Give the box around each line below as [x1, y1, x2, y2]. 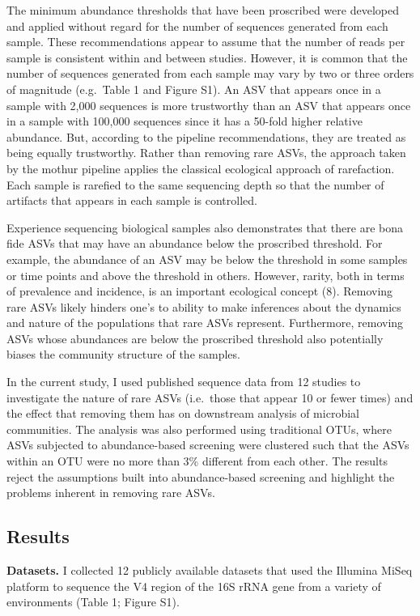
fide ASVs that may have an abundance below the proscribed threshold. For [6, 235, 383, 252]
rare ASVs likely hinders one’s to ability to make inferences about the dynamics [6, 298, 401, 315]
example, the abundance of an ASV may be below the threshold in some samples [6, 250, 408, 267]
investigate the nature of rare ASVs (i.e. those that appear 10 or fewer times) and [6, 389, 414, 406]
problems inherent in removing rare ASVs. [6, 484, 215, 501]
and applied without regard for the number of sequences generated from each [6, 17, 388, 34]
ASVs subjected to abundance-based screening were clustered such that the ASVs [6, 436, 409, 453]
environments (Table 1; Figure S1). [6, 593, 180, 610]
